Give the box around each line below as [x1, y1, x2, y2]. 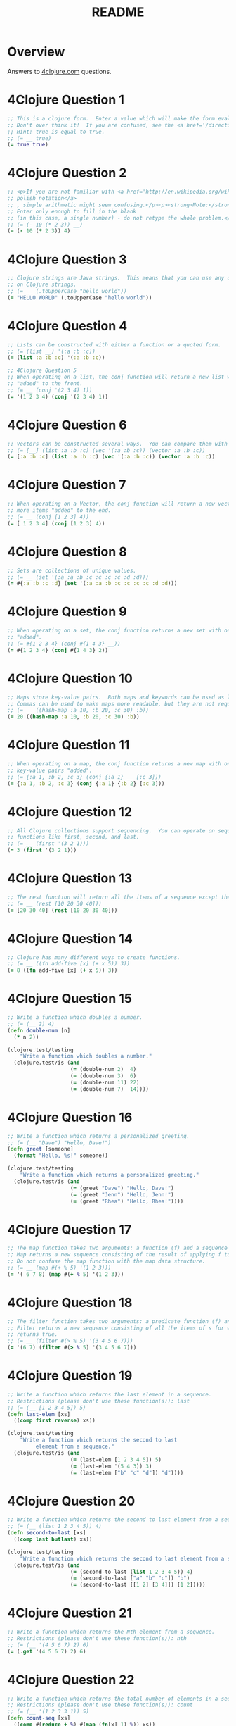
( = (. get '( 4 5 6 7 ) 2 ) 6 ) [7, 1648, 86, 1655]
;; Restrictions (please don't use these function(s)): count [7, 1701, 193, 1708]
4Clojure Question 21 [7, 1605, 132, 1621]
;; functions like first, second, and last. [7, 834, 140, 841]
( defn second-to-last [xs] [7, 1530, 86, 1537]
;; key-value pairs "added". [7, 767, 93, 774]
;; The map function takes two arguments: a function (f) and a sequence [7, 1244, 228, 1252]
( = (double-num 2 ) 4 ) [70, 1066, 137, 1073]
